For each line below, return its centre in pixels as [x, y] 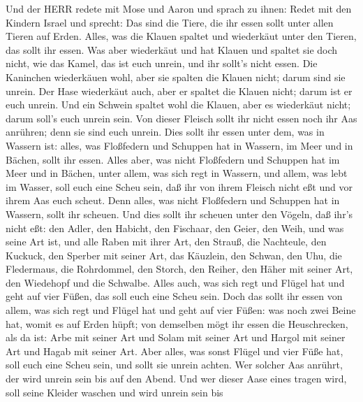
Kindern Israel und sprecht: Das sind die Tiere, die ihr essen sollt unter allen [170, 22]
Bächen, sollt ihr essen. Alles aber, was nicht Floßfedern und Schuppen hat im [173, 159]
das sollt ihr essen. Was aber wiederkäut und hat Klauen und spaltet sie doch [172, 49]
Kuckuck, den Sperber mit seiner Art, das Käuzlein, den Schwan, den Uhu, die [174, 255]
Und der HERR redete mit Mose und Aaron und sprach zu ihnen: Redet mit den [179, 8]
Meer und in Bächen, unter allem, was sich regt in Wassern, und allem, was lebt [177, 173]
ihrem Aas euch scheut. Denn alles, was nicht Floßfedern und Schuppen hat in [173, 200]
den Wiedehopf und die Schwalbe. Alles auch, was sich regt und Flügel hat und [175, 282]
